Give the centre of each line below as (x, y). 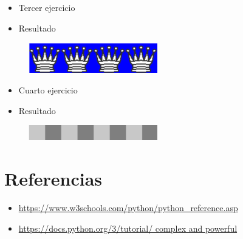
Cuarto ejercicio (48, 89)
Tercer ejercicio (47, 7)
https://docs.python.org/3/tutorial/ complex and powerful (128, 228)
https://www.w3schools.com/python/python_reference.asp (128, 208)
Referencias (53, 179)
